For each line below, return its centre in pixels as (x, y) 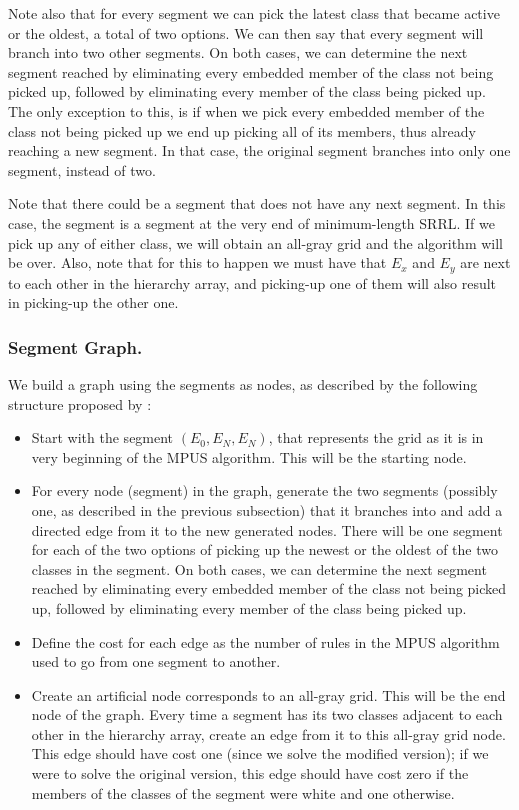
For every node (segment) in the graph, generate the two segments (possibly (264, 490)
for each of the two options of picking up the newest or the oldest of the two (264, 549)
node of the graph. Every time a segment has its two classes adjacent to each (267, 714)
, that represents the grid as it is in (376, 437)
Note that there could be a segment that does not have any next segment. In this (257, 203)
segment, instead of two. (82, 169)
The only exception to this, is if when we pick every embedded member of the (246, 110)
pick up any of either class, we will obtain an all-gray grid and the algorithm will (255, 242)
